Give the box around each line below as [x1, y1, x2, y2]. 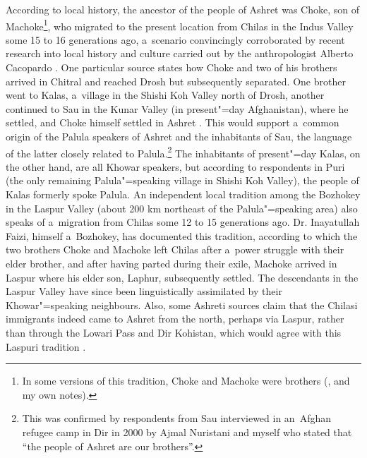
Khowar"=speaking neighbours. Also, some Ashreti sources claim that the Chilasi [6, 297, 358, 312]
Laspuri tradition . [6, 339, 86, 354]
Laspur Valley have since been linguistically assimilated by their [6, 284, 282, 299]
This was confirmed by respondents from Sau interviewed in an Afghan [22, 411, 332, 426]
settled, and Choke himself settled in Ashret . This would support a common [6, 115, 339, 130]
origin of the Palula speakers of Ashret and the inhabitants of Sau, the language [6, 129, 352, 143]
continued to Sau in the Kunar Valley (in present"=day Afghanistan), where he [6, 101, 349, 116]
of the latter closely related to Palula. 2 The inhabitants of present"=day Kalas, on [6, 143, 361, 160]
